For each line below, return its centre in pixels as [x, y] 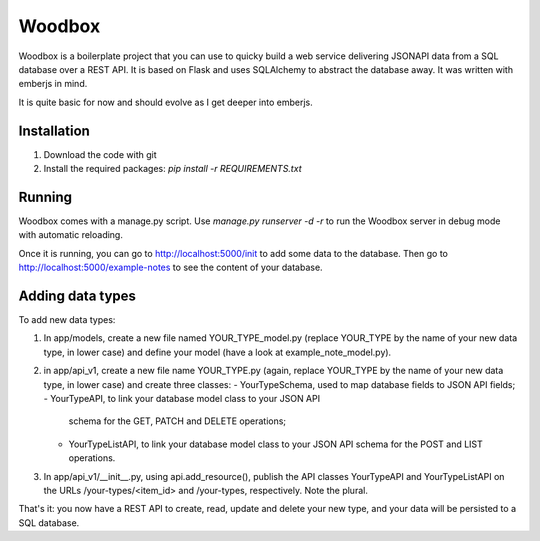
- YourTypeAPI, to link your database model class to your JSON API [181, 398]
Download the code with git [100, 154]
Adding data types [77, 295]
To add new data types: [67, 319]
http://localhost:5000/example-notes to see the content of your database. [171, 267]
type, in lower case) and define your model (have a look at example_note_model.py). [217, 352]
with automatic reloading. [71, 235]
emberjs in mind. [53, 84]
